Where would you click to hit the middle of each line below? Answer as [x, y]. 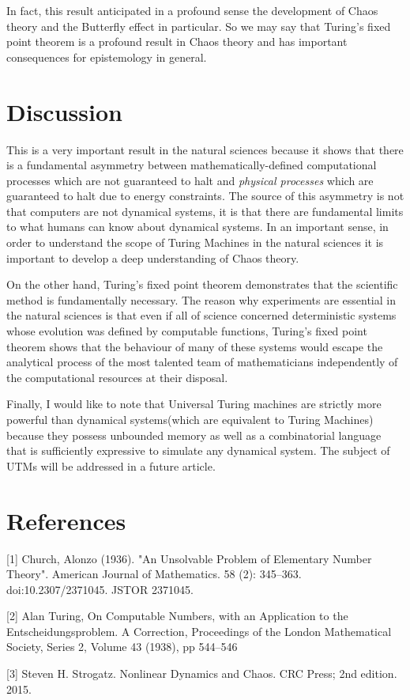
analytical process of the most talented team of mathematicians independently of [202, 362]
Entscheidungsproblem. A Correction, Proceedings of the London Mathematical [199, 631]
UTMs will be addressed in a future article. [111, 465]
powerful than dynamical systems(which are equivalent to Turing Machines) [190, 419]
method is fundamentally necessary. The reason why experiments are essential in [201, 299]
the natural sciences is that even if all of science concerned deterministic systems [201, 315]
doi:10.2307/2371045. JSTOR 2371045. [100, 589]
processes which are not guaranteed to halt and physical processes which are [190, 180]
